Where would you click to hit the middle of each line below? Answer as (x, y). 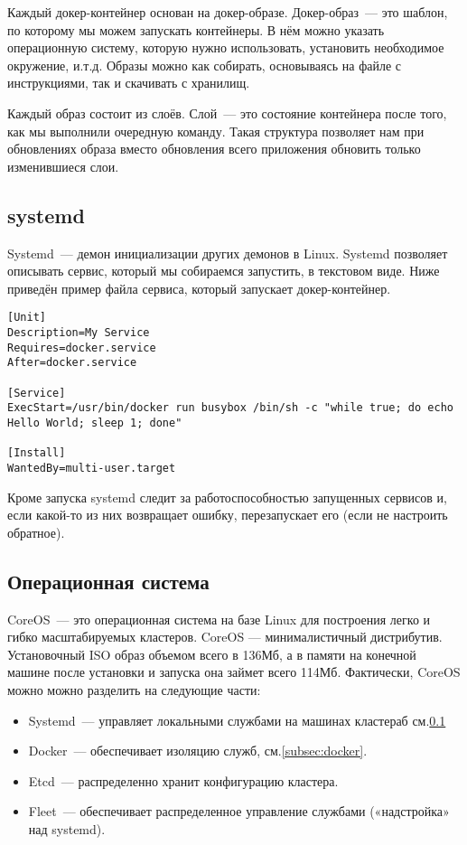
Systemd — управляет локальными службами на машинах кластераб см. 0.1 (237, 720)
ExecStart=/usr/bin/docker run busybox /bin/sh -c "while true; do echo (230, 408)
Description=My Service (79, 332)
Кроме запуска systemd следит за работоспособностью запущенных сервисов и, (227, 497)
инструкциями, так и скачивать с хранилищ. (129, 83)
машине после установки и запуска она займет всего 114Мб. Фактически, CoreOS (234, 672)
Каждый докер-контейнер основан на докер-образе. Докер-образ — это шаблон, (228, 12)
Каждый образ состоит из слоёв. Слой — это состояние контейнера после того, (227, 113)
